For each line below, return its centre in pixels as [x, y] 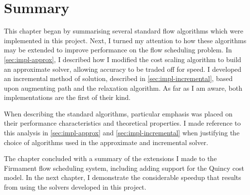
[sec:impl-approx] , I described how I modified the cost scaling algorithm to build [123, 59]
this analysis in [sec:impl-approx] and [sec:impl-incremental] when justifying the [122, 133]
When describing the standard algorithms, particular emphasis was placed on [118, 113]
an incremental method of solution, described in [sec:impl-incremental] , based [118, 78]
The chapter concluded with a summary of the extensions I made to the [110, 158]
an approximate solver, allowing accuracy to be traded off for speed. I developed [123, 69]
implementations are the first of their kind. [67, 97]
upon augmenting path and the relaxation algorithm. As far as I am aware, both [123, 88]
